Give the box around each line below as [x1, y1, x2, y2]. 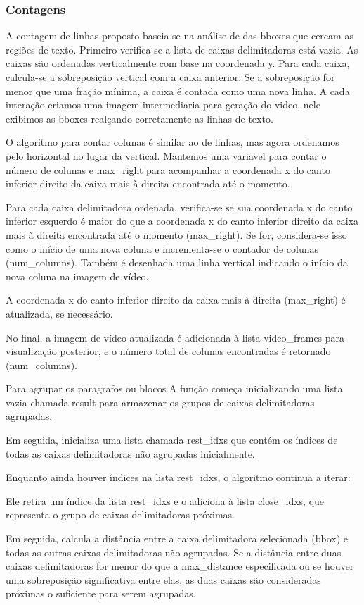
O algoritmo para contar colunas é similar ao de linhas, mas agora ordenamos [6, 135, 339, 149]
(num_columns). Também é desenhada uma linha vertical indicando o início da [6, 255, 348, 270]
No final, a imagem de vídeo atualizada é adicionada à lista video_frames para [6, 330, 345, 344]
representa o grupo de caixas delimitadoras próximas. [6, 507, 235, 522]
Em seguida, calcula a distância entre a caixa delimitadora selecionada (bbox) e [6, 531, 348, 546]
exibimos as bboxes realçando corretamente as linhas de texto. [6, 111, 273, 125]
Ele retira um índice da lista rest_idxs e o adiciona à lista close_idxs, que [6, 493, 325, 508]
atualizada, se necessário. [6, 306, 113, 320]
